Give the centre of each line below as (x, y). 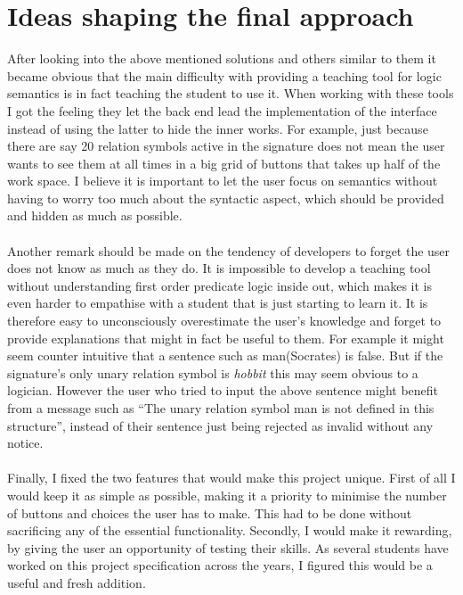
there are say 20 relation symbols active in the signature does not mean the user (226, 146)
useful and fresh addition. (77, 582)
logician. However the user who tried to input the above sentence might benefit (223, 390)
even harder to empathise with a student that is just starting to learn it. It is (218, 303)
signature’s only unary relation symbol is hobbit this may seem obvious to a (213, 372)
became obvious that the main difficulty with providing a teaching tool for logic (224, 75)
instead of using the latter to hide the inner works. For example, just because (218, 128)
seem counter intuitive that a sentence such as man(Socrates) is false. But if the (225, 355)
